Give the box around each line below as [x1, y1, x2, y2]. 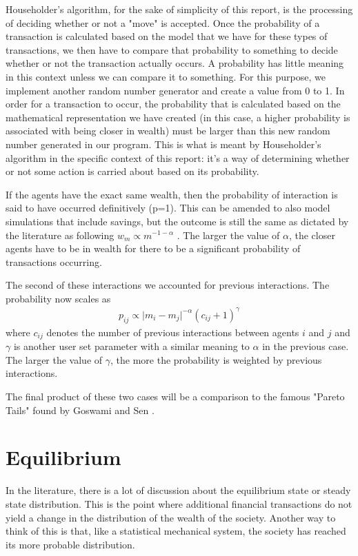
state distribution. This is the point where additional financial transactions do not [6, 496, 352, 511]
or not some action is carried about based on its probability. [6, 164, 259, 178]
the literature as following [6, 227, 115, 242]
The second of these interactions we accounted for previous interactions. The [6, 278, 330, 292]
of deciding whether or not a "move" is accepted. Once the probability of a [6, 15, 320, 30]
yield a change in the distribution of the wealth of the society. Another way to [6, 510, 336, 524]
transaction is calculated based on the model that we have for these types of [6, 29, 328, 43]
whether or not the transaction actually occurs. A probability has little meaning [6, 56, 344, 70]
